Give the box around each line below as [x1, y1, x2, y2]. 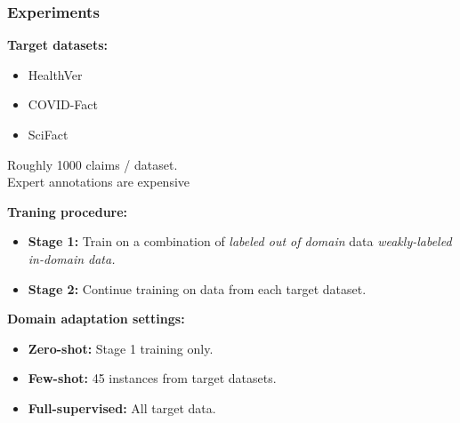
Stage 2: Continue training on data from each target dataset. [28, 279, 367, 298]
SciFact [28, 125, 69, 143]
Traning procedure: [7, 202, 128, 220]
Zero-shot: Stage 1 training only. [28, 339, 214, 357]
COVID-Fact [28, 95, 98, 114]
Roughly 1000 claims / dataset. [7, 155, 178, 173]
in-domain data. [28, 249, 116, 267]
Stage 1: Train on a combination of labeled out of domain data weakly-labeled [28, 232, 452, 251]
